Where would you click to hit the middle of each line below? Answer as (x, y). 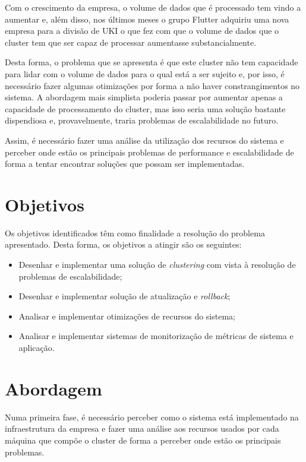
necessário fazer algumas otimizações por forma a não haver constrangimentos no (152, 85)
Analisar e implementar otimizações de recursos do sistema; (127, 316)
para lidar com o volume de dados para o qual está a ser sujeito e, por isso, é (145, 73)
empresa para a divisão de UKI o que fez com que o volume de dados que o (142, 31)
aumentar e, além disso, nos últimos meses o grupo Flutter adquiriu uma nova (147, 19)
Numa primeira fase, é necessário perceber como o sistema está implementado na (152, 417)
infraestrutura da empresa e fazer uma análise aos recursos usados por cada (142, 428)
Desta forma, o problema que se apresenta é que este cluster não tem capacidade (152, 62)
